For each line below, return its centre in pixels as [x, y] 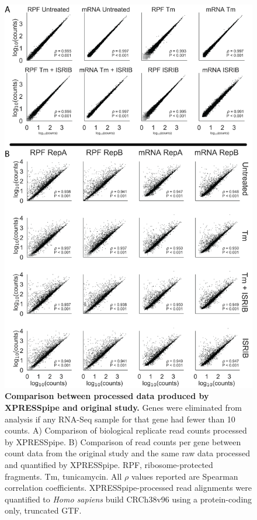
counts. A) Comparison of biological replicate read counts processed [126, 430]
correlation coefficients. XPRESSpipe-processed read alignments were [128, 488]
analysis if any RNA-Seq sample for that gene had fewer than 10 [120, 419]
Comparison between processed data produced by [107, 396]
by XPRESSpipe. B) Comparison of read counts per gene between [123, 441]
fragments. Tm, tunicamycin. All [63, 476]
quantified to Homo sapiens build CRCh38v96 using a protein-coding [128, 499]
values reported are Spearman [185, 476]
